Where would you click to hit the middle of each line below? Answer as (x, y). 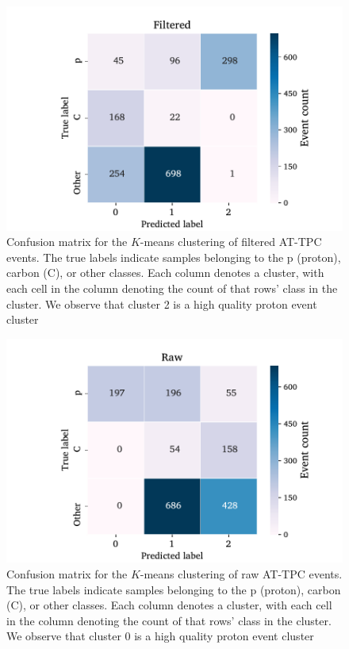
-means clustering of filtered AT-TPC (231, 242)
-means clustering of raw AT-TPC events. (241, 574)
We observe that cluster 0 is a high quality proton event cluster (160, 636)
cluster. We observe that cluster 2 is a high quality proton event (162, 303)
